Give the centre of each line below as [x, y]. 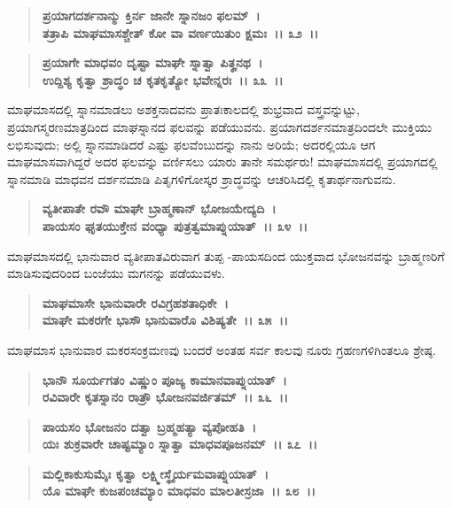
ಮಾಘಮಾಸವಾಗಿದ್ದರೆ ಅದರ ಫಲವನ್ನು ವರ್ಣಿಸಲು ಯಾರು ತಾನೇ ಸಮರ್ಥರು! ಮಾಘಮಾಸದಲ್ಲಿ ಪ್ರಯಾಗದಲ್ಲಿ [222, 162]
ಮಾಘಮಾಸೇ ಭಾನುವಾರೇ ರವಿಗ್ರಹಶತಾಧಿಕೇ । [135, 302]
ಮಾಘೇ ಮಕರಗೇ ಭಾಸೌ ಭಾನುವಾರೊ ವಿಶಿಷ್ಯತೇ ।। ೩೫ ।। [165, 320]
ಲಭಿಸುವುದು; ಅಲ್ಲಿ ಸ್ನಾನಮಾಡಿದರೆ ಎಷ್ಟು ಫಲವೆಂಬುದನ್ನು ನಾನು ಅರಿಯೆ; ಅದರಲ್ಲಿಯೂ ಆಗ [191, 144]
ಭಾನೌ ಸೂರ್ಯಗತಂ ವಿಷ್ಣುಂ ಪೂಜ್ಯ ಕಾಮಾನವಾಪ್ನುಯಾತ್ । [164, 379]
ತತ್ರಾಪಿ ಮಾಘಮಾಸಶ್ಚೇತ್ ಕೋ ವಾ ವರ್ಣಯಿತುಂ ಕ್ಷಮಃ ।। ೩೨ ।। [180, 32]
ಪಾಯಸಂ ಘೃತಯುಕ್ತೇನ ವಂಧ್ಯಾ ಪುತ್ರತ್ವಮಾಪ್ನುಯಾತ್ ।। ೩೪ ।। [175, 225]
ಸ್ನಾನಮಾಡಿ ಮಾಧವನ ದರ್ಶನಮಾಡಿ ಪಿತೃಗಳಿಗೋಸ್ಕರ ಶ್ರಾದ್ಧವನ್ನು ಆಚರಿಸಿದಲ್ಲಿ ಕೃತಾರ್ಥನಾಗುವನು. [202, 178]
